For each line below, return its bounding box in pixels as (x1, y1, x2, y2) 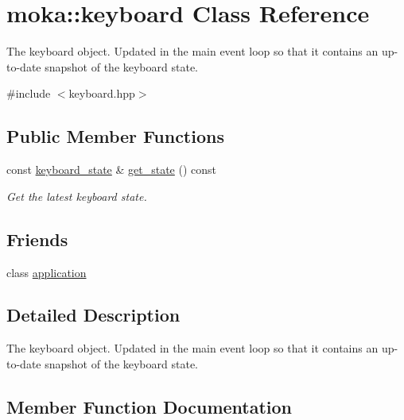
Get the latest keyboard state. (6, 187, 147, 204)
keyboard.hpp (68, 85, 135, 102)
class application (6, 264, 87, 280)
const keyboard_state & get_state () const (6, 161, 217, 178)
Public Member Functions (6, 124, 224, 148)
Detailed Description (6, 302, 181, 327)
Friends (6, 226, 68, 251)
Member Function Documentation (6, 394, 293, 418)
